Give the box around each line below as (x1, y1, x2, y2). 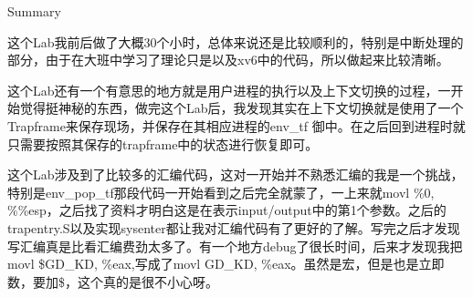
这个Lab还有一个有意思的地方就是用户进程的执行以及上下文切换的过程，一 (7, 80, 451, 99)
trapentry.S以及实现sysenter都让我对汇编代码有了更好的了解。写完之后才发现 (7, 218, 460, 237)
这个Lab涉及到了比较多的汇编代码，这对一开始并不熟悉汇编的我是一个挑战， (7, 165, 464, 184)
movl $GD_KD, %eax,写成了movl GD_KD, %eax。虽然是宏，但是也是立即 (7, 254, 445, 273)
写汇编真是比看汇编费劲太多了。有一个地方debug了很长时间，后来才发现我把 (7, 236, 463, 255)
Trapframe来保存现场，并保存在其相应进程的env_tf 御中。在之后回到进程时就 (7, 116, 466, 135)
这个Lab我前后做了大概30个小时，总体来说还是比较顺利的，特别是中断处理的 (7, 32, 464, 51)
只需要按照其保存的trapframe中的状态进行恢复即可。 (7, 134, 319, 153)
